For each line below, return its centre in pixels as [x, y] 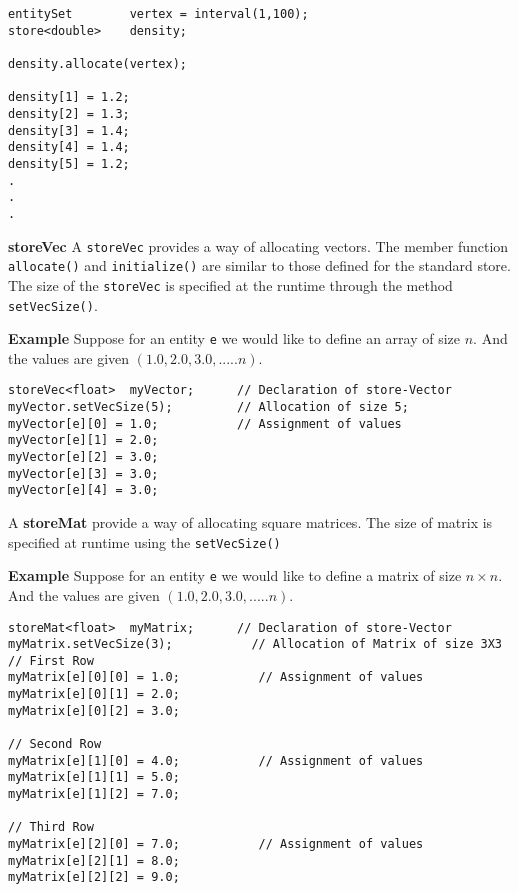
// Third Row [51, 827]
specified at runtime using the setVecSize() [144, 541]
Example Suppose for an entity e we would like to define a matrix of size [235, 575]
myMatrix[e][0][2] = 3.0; [94, 710]
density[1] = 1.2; [69, 97]
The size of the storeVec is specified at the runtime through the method [230, 284]
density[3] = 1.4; [69, 130]
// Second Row [55, 744]
